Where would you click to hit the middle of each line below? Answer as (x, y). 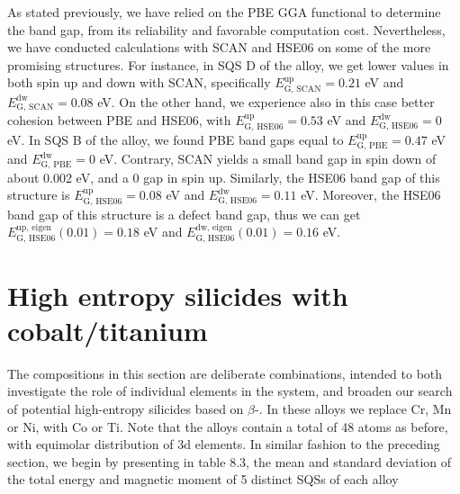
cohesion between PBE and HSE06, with (119, 120)
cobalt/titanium (108, 330)
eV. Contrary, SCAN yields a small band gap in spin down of (268, 159)
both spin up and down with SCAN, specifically (139, 82)
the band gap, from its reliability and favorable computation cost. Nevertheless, (226, 29)
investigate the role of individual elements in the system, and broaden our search (230, 391)
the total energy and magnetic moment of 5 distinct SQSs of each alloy (203, 479)
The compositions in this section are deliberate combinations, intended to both (225, 373)
